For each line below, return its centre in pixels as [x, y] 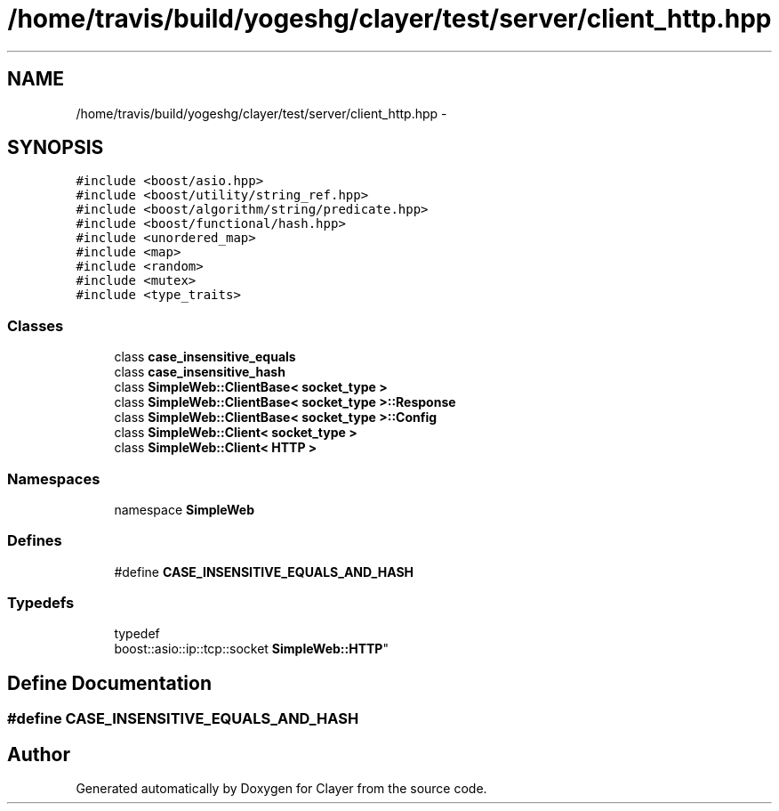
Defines [35, 541]
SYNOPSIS [56, 148]
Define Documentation [109, 683]
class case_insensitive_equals [205, 357]
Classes [36, 325]
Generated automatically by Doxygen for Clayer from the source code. [281, 789]
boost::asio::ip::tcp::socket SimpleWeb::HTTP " [251, 649]
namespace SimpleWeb [185, 509]
